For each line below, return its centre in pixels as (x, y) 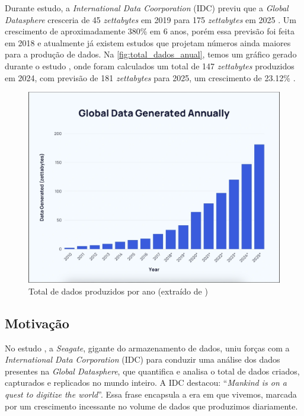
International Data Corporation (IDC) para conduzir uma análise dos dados (143, 359)
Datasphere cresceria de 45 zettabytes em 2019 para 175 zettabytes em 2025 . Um (151, 19)
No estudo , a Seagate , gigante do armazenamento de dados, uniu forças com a (147, 348)
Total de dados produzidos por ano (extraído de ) (118, 291)
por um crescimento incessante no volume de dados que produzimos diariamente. (151, 406)
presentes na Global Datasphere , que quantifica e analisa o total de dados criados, (152, 371)
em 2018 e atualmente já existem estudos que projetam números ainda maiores (148, 42)
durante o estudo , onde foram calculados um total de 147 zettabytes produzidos (150, 65)
